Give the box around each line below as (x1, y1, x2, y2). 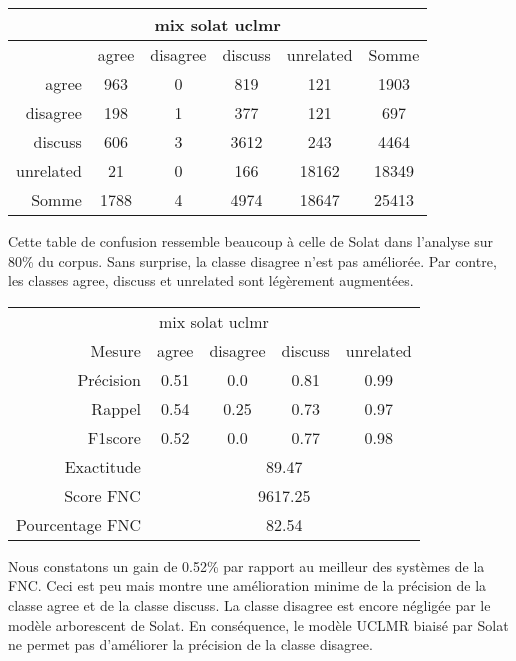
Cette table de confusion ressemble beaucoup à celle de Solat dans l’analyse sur (8, 231, 494, 251)
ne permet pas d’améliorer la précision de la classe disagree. (8, 634, 373, 655)
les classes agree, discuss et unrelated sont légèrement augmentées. (8, 270, 414, 291)
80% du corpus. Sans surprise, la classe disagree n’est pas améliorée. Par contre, (8, 250, 497, 271)
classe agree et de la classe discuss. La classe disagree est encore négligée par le (8, 594, 491, 615)
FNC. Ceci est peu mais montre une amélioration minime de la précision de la (8, 575, 487, 596)
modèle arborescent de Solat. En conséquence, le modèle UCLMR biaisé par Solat (8, 614, 509, 635)
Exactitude (64, 454, 141, 478)
